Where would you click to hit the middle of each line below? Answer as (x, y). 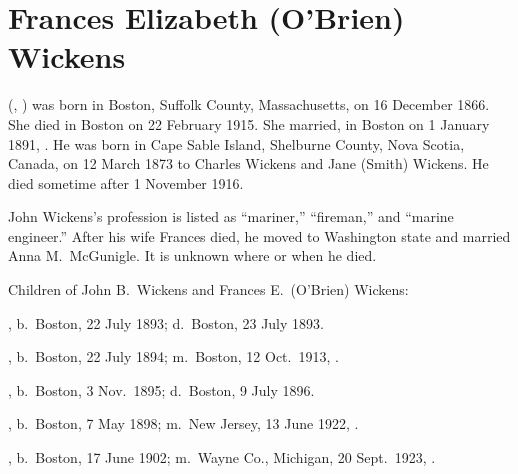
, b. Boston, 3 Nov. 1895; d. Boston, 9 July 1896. (161, 389)
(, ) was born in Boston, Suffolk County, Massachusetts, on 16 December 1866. (249, 104)
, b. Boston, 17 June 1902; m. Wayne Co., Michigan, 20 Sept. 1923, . (222, 457)
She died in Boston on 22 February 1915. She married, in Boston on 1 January (249, 123)
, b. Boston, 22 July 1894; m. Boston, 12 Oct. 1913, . (173, 356)
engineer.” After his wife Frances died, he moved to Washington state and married (259, 235)
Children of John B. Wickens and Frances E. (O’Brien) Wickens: (208, 289)
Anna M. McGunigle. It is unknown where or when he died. (192, 255)
